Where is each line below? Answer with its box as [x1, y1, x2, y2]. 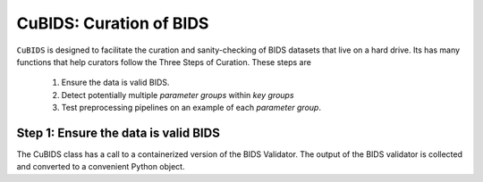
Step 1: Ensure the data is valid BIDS [16, 125, 221, 140]
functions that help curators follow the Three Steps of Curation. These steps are [16, 56, 312, 67]
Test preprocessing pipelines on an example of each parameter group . [61, 103, 322, 113]
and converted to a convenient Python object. [16, 161, 185, 172]
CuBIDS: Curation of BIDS [16, 13, 209, 33]
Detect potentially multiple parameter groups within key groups [61, 89, 294, 100]
